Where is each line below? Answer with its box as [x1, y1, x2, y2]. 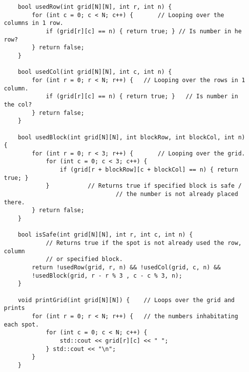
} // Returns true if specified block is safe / [45, 182, 242, 190]
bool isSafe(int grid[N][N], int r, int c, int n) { [18, 231, 193, 239]
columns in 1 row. [4, 20, 63, 27]
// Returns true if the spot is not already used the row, [45, 240, 242, 247]
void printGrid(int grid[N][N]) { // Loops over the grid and [18, 296, 235, 304]
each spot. [4, 321, 39, 328]
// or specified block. [45, 256, 123, 263]
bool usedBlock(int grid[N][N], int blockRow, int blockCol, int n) [18, 133, 245, 141]
